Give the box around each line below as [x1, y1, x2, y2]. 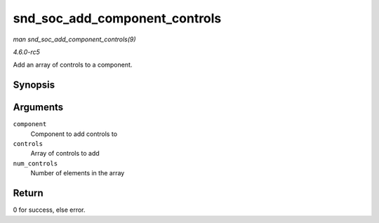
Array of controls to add [30, 149, 100, 158]
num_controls [13, 159, 58, 168]
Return [13, 187, 44, 199]
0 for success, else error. [13, 205, 86, 214]
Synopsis [13, 79, 55, 91]
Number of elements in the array [30, 169, 125, 177]
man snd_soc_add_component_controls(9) [13, 35, 136, 43]
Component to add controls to [30, 130, 118, 138]
